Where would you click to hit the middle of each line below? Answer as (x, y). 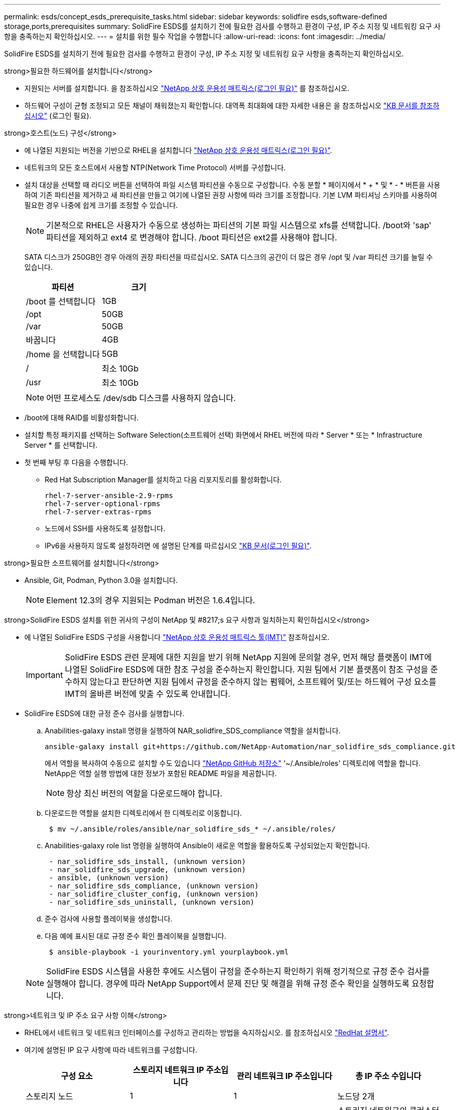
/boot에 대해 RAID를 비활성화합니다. (82, 418)
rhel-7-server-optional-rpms (103, 504)
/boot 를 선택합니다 (61, 301)
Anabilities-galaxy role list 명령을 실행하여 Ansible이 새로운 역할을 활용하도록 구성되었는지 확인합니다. (207, 845)
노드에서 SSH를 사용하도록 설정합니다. (105, 528)
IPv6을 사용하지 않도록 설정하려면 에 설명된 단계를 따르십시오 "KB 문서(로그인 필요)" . (178, 546)
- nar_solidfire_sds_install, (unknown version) (147, 861)
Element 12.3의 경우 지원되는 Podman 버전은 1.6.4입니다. (151, 600)
